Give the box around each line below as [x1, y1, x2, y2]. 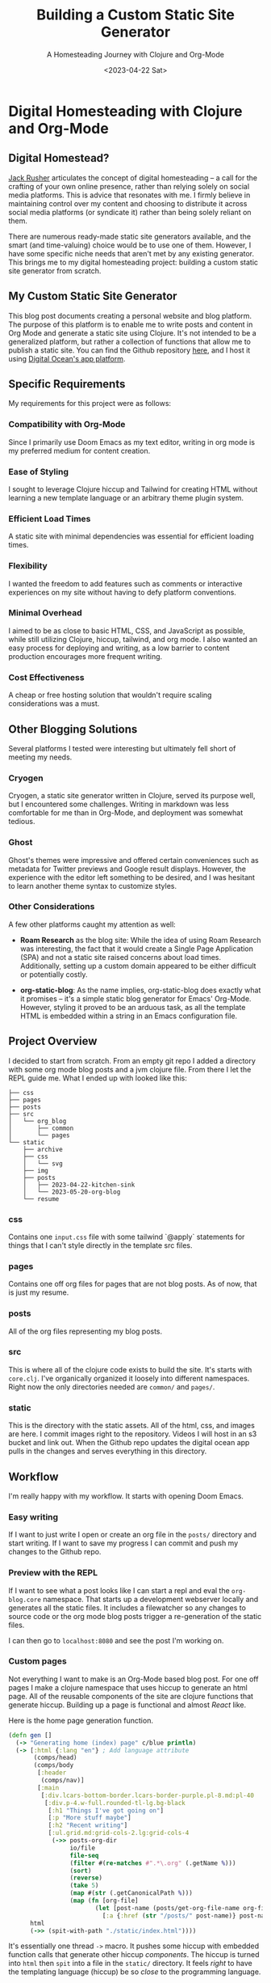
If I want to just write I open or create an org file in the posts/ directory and [8, 1530, 256, 1540]
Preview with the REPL [8, 1567, 98, 1579]
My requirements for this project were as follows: [8, 399, 172, 408]
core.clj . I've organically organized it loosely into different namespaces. [8, 1373, 250, 1383]
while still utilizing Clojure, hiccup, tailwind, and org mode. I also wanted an [8, 634, 258, 644]
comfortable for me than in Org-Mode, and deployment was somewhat [8, 808, 244, 818]
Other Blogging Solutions [8, 722, 138, 736]
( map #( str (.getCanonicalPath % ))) [69, 1889, 194, 1897]
